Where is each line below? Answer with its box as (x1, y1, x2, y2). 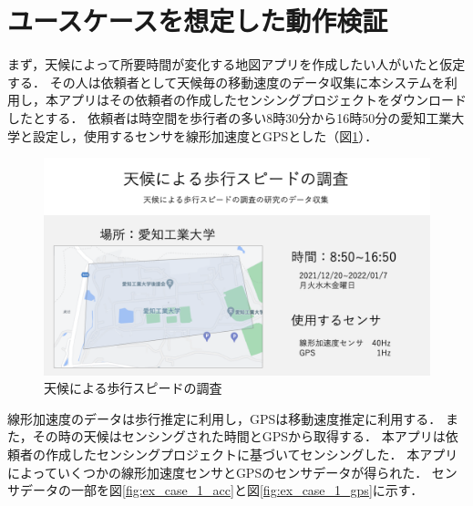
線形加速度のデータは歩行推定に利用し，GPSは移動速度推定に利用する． (7, 408, 442, 428)
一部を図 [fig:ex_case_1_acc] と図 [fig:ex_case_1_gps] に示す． (70, 480, 424, 500)
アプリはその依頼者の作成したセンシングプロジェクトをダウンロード (57, 90, 467, 109)
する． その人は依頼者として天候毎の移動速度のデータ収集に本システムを (7, 72, 445, 91)
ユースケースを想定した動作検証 (7, 2, 388, 39)
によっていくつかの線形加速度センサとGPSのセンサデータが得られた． (7, 462, 428, 481)
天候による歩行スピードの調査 (44, 378, 222, 398)
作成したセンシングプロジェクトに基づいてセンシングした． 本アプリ (45, 444, 458, 463)
